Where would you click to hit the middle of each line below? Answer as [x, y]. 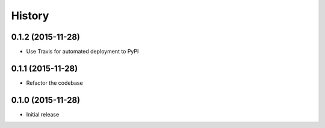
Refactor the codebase [55, 83]
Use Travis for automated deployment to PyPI [82, 52]
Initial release [43, 114]
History [30, 16]
